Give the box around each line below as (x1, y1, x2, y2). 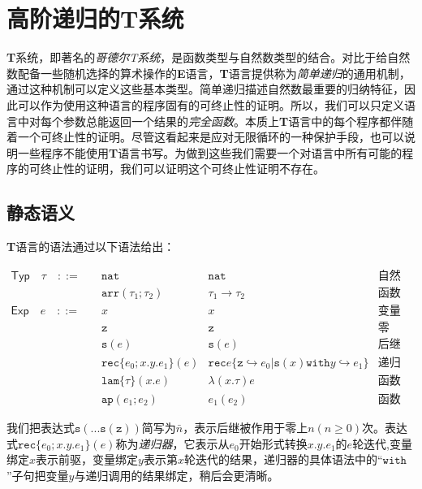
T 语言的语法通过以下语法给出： (6, 238, 175, 255)
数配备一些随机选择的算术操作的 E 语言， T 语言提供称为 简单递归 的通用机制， (6, 64, 411, 81)
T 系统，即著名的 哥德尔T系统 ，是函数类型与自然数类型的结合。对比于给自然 (6, 49, 411, 66)
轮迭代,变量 (352, 435, 413, 452)
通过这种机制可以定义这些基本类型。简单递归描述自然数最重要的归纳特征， (6, 80, 404, 97)
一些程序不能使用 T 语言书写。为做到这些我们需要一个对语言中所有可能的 (17, 144, 403, 161)
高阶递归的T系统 (6, 2, 184, 35)
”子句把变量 (6, 466, 69, 483)
